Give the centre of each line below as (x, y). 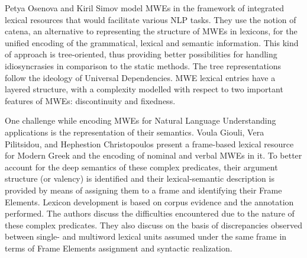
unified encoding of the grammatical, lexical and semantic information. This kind (152, 42)
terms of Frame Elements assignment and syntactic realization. (119, 248)
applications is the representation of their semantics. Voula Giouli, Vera (135, 132)
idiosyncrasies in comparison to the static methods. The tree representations (143, 65)
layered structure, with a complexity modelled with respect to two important (144, 89)
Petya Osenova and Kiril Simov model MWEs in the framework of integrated (145, 8)
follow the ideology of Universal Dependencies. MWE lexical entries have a (140, 77)
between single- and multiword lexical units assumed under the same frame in (146, 236)
